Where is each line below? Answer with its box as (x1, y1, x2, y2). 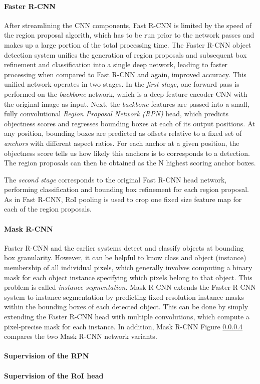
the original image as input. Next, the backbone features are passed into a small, (4, 98, 249, 109)
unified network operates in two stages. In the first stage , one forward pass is (4, 79, 239, 89)
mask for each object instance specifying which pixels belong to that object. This (4, 272, 252, 282)
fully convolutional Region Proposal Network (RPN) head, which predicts (4, 108, 229, 119)
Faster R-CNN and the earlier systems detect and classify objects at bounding (4, 242, 244, 253)
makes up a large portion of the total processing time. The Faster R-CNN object (4, 39, 251, 50)
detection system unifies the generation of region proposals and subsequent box (4, 49, 247, 60)
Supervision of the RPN (4, 350, 89, 361)
